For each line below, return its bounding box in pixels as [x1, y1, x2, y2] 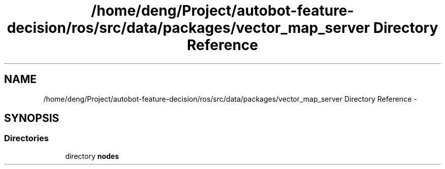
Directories [4, 133, 49, 144]
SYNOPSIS [4, 112, 59, 125]
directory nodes [65, 151, 119, 160]
